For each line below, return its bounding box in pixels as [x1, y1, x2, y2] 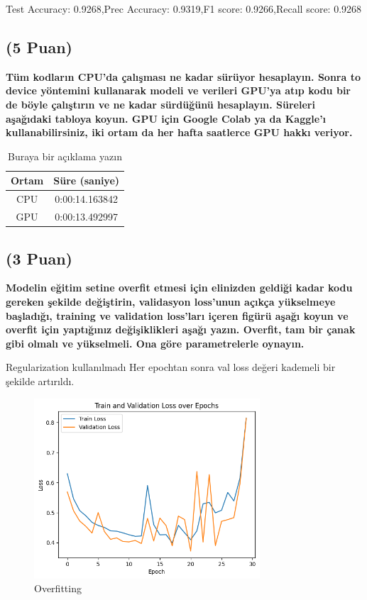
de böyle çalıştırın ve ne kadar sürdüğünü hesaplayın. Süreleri [6, 96, 315, 111]
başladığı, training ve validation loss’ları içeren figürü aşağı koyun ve [6, 308, 349, 323]
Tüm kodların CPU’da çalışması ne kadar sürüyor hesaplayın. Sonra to [6, 69, 361, 84]
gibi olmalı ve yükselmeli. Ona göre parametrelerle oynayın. [6, 335, 305, 350]
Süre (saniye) [53, 173, 120, 188]
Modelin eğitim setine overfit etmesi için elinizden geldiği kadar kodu [6, 280, 353, 295]
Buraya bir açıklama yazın [8, 148, 122, 163]
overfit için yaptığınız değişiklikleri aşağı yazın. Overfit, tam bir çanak [6, 322, 356, 337]
